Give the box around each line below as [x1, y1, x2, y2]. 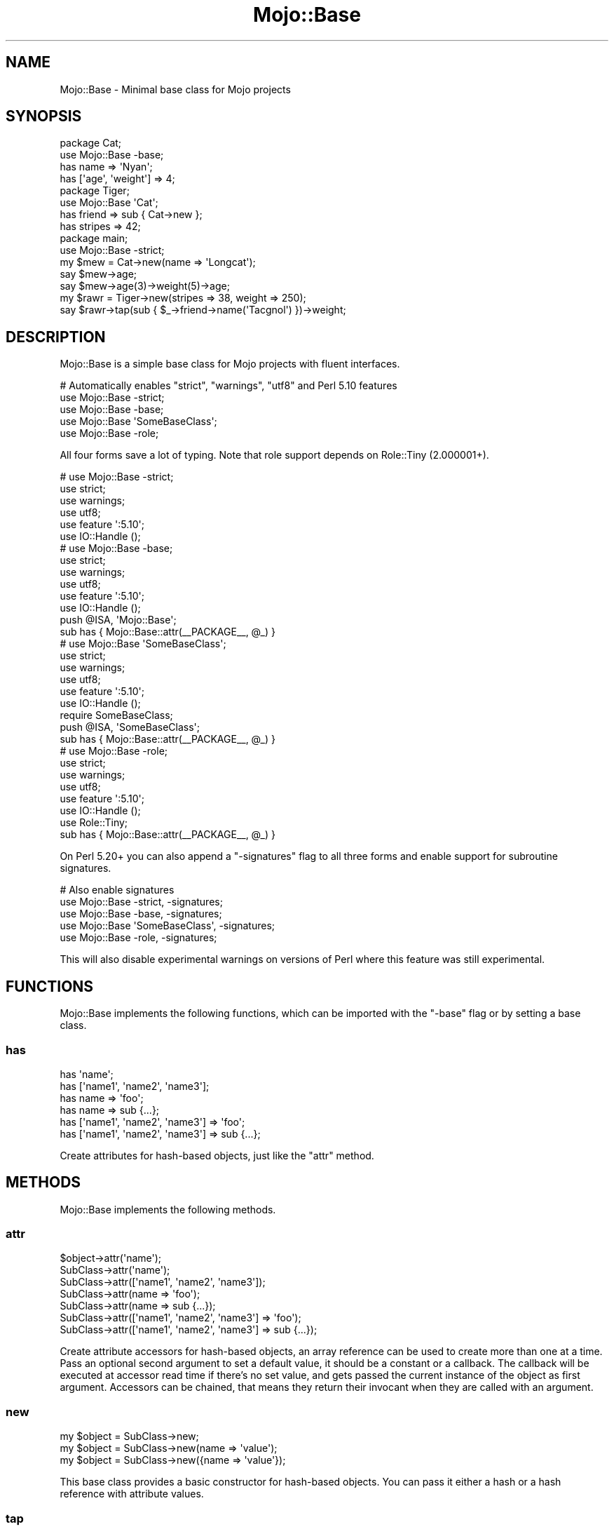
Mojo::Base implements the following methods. [60, 1203, 276, 1215]
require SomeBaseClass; [60, 709, 173, 722]
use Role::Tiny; [60, 816, 128, 829]
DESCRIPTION [6, 328, 106, 346]
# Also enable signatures [60, 884, 175, 896]
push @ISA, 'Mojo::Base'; [60, 614, 177, 626]
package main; [60, 232, 128, 245]
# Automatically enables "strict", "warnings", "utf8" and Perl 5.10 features [60, 379, 397, 392]
